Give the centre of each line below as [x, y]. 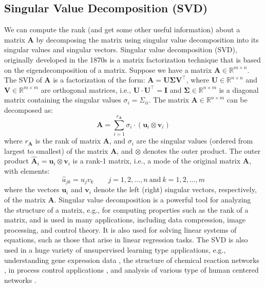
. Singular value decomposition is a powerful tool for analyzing [153, 199]
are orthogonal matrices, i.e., [86, 89]
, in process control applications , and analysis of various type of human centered [131, 270]
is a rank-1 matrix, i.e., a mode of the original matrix [157, 161]
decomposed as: [29, 109]
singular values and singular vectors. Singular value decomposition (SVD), [121, 49]
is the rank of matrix [68, 141]
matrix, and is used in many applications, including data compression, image [125, 220]
